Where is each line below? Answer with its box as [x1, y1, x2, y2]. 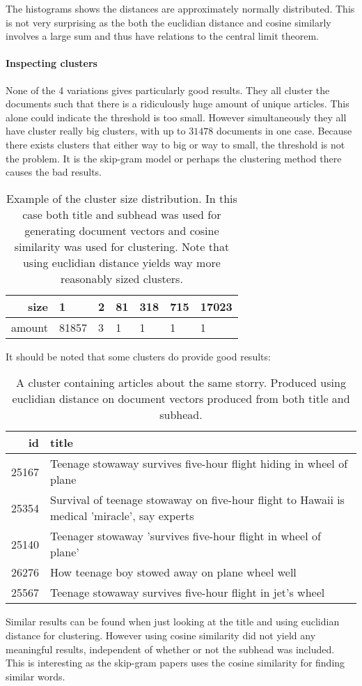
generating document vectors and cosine [24, 222, 219, 238]
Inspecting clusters [6, 56, 97, 70]
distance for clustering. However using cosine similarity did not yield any [6, 627, 316, 642]
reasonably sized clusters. [60, 270, 183, 287]
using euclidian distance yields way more [22, 254, 221, 270]
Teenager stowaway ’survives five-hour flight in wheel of [50, 528, 321, 544]
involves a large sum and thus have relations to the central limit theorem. [6, 29, 319, 43]
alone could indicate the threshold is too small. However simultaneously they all [6, 109, 347, 124]
